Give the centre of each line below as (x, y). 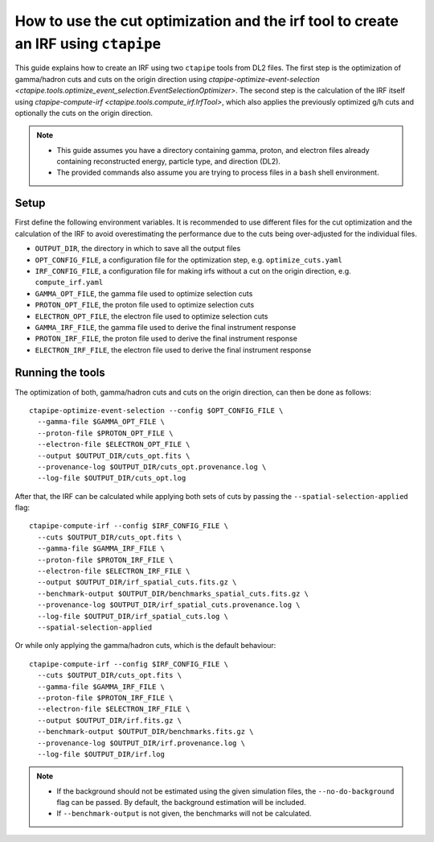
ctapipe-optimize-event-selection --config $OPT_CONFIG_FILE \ (156, 410)
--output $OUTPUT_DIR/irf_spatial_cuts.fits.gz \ (137, 582)
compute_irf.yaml (69, 283)
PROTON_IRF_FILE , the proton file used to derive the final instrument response (166, 339)
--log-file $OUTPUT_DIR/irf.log (101, 754)
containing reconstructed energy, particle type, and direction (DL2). (169, 162)
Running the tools (60, 373)
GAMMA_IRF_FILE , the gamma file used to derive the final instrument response (166, 327)
